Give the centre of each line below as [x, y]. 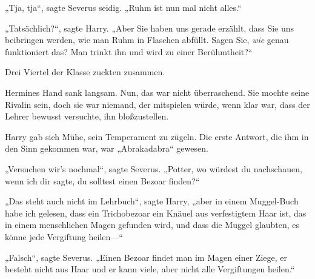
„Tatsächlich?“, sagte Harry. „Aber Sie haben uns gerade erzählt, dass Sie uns [150, 28]
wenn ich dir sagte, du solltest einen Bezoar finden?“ [102, 180]
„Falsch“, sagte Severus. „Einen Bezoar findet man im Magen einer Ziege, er [146, 257]
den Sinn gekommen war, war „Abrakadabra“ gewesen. [107, 148]
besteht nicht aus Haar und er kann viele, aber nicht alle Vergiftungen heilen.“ [150, 269]
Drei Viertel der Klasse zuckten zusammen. [85, 72]
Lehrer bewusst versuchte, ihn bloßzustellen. [87, 116]
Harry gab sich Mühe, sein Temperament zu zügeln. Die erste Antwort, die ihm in [157, 136]
